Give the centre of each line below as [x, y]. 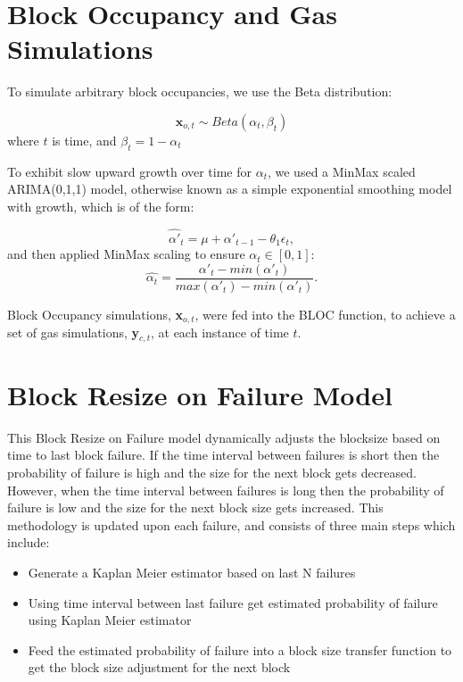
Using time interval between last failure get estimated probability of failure [233, 602]
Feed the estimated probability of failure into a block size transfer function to [240, 649]
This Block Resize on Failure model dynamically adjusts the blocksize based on [224, 437]
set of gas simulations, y [74, 333]
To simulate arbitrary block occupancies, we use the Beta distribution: [200, 91]
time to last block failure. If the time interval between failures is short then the [223, 455]
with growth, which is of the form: [101, 206]
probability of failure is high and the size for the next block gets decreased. [212, 473]
